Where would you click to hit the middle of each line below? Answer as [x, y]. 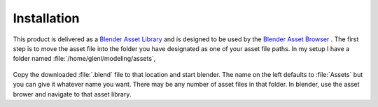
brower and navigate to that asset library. [72, 94]
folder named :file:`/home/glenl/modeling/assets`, [84, 59]
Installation [46, 18]
